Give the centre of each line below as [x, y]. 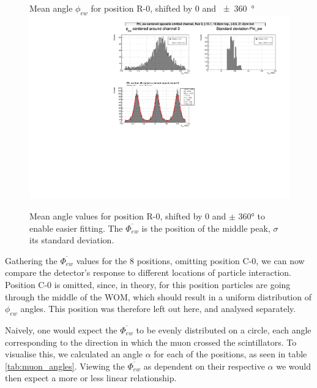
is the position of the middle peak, [206, 228]
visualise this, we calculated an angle [74, 354]
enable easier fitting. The [76, 228]
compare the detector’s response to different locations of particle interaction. [148, 272]
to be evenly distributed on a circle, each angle [224, 330]
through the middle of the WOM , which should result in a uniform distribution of [158, 296]
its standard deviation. [72, 240]
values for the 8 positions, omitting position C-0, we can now [190, 260]
